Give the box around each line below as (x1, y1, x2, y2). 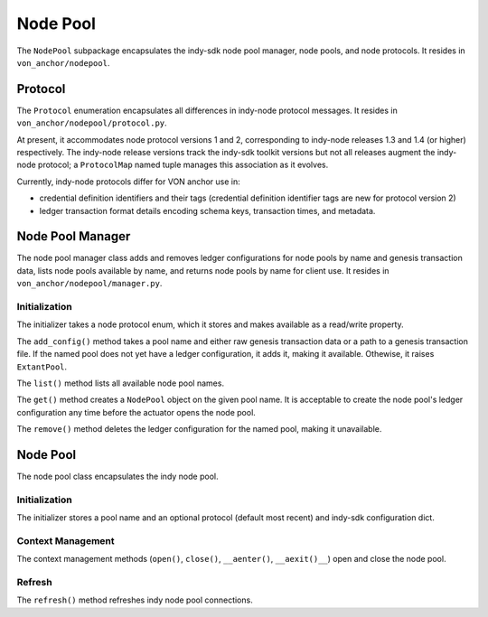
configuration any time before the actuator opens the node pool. (16, 407, 257, 417)
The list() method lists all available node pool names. (16, 378, 225, 388)
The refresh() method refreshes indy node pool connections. (16, 594, 253, 605)
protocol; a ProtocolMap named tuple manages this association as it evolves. (37, 159, 329, 171)
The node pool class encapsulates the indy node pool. (16, 471, 219, 482)
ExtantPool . (16, 361, 68, 372)
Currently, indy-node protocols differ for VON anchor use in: (16, 176, 241, 187)
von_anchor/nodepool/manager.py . (16, 278, 163, 289)
